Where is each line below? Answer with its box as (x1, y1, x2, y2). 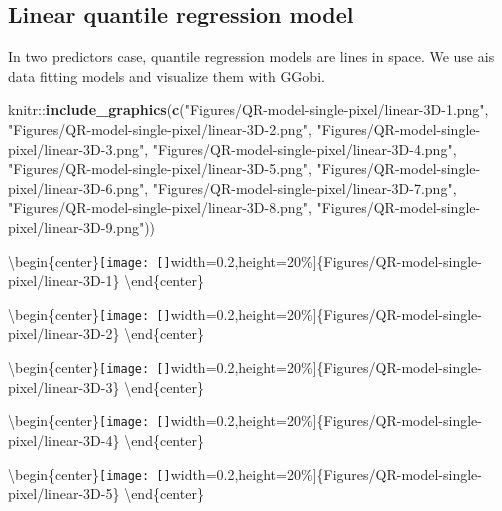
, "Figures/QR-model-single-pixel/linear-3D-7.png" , (144, 177, 457, 198)
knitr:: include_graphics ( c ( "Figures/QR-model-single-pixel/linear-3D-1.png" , (8, 99, 489, 120)
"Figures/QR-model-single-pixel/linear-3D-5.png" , (8, 158, 312, 179)
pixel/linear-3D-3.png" (8, 138, 145, 159)
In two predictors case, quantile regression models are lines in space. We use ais (8, 46, 495, 67)
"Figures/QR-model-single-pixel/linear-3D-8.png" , (8, 197, 312, 218)
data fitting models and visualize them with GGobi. (8, 65, 325, 86)
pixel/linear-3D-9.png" (8, 216, 145, 237)
